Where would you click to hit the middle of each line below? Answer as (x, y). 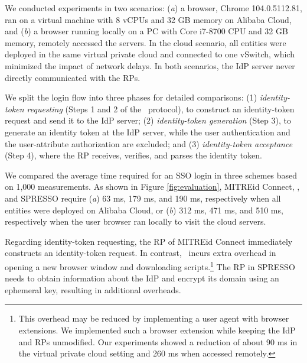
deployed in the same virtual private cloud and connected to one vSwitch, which (150, 54)
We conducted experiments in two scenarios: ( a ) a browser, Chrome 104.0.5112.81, (153, 8)
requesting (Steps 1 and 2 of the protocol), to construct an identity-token (161, 108)
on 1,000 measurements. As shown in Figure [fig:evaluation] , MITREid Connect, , (152, 187)
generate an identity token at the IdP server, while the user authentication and (148, 132)
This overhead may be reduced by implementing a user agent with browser (154, 318)
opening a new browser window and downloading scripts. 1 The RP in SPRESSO (150, 265)
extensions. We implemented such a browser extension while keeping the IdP (157, 330)
